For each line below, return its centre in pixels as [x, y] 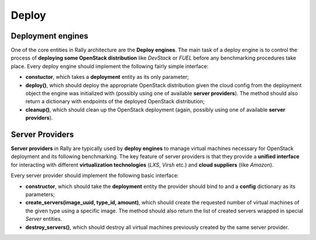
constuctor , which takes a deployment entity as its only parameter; [107, 77]
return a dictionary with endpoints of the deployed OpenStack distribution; [115, 102]
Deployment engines [50, 36]
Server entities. [44, 219]
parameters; [40, 194]
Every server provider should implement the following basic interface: [95, 176]
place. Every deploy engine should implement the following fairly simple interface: [110, 66]
